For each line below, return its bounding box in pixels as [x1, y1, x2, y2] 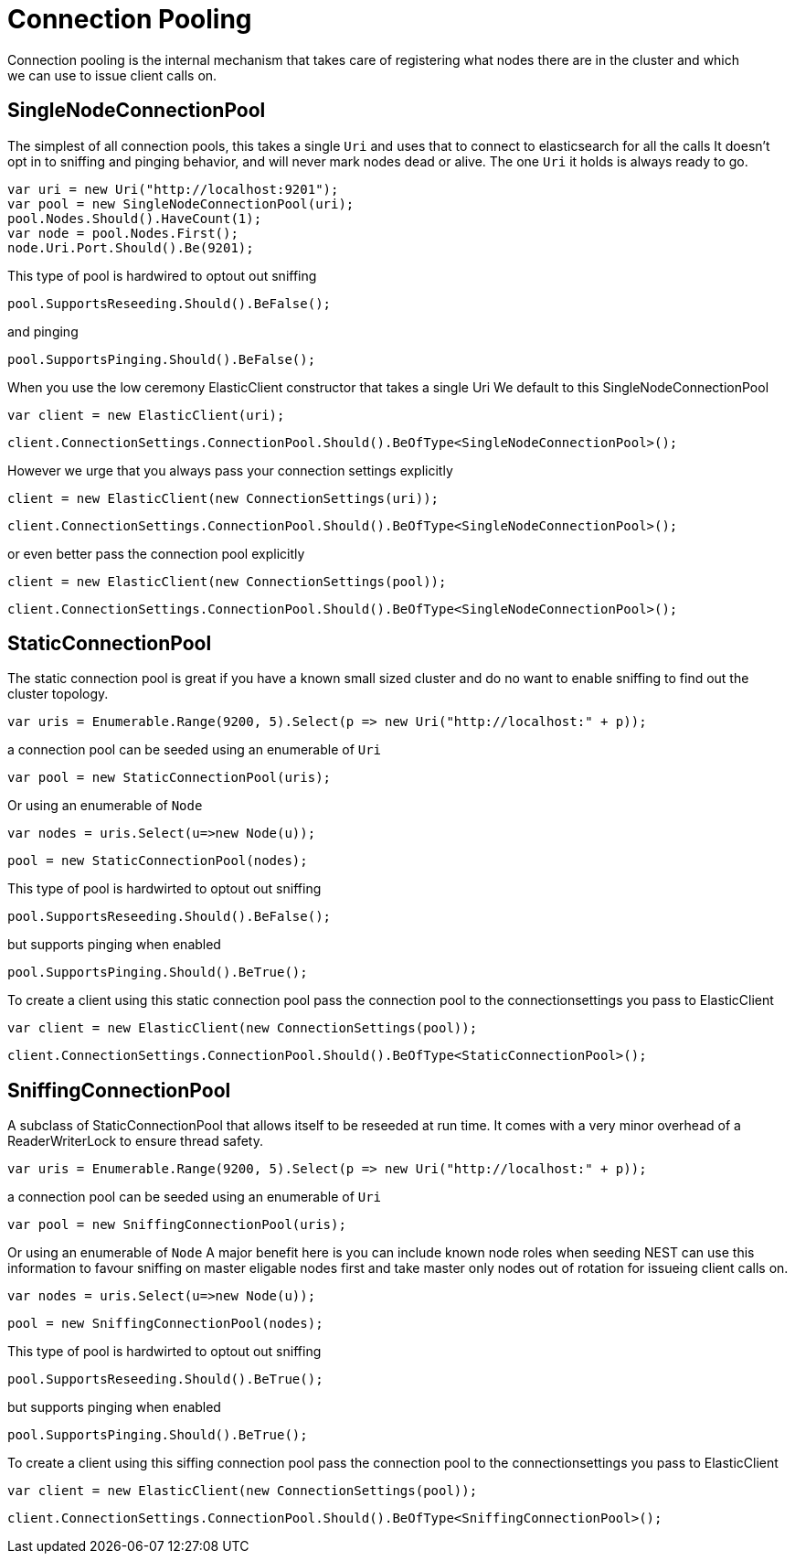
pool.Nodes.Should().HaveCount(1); [7, 210, 262, 226]
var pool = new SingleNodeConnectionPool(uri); [7, 196, 355, 211]
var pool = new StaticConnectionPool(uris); [7, 770, 332, 786]
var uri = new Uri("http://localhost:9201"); [7, 181, 339, 197]
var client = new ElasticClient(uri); [7, 407, 285, 422]
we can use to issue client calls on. [7, 67, 217, 83]
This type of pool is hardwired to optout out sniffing [7, 267, 317, 283]
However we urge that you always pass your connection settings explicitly [7, 462, 453, 478]
